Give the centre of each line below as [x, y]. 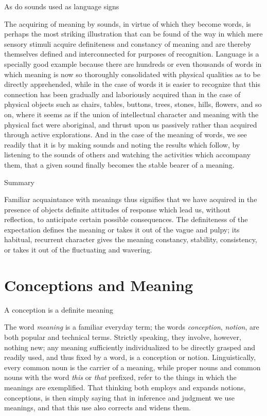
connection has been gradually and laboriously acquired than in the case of [122, 94]
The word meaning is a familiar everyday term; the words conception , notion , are [132, 327]
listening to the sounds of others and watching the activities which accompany [128, 155]
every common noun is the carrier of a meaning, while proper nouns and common [132, 367]
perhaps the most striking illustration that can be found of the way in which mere [133, 34]
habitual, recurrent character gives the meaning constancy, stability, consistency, [131, 239]
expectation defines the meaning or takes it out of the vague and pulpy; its [122, 229]
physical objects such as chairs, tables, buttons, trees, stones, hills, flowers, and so [133, 104]
